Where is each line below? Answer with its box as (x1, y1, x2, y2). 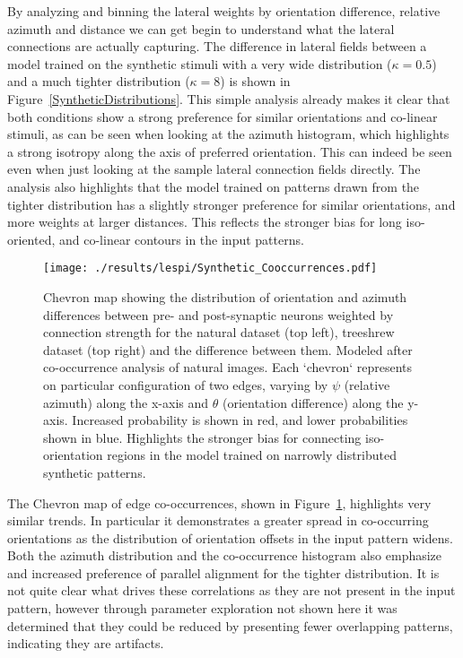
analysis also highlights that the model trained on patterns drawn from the (7, 177, 420, 195)
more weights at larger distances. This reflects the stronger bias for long (7, 212, 402, 231)
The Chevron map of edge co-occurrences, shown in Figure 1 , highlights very (7, 493, 432, 512)
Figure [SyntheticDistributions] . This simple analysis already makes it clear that (7, 89, 450, 108)
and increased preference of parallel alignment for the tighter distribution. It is (7, 563, 440, 582)
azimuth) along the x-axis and (43, 393, 209, 411)
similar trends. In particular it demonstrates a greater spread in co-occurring (7, 511, 429, 530)
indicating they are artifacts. (7, 634, 164, 653)
